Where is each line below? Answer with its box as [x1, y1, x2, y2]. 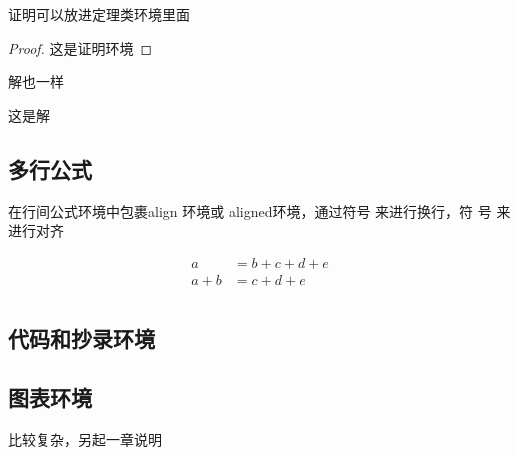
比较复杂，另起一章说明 [8, 428, 162, 449]
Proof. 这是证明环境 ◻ [8, 37, 153, 58]
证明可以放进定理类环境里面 [8, 4, 190, 24]
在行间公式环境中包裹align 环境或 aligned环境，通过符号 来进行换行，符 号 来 [8, 200, 511, 221]
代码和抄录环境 [8, 323, 155, 354]
